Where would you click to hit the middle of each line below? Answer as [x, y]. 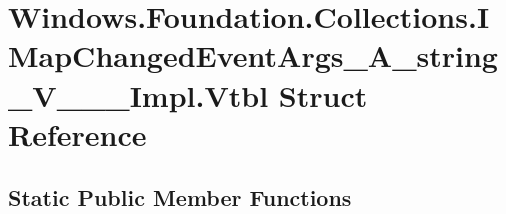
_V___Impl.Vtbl [138, 94]
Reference [77, 133]
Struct [323, 94]
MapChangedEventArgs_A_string [253, 55]
